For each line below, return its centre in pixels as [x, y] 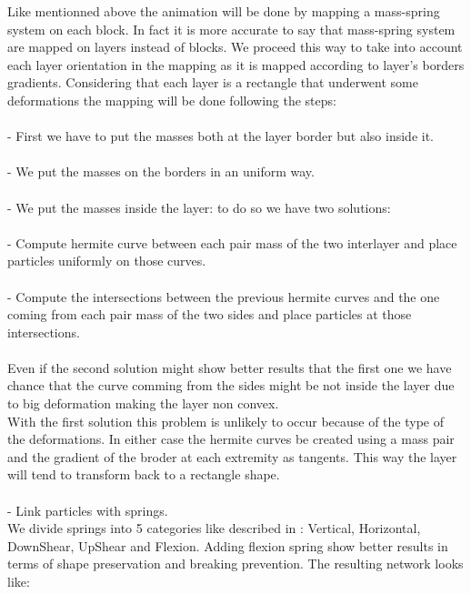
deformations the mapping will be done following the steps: [172, 100]
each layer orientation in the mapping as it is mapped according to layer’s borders [236, 64]
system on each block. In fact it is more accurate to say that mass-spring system [231, 29]
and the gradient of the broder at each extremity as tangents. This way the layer [232, 456]
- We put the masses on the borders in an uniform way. [161, 171]
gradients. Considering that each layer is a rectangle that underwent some [213, 82]
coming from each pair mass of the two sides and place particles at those [210, 314]
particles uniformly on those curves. [107, 261]
